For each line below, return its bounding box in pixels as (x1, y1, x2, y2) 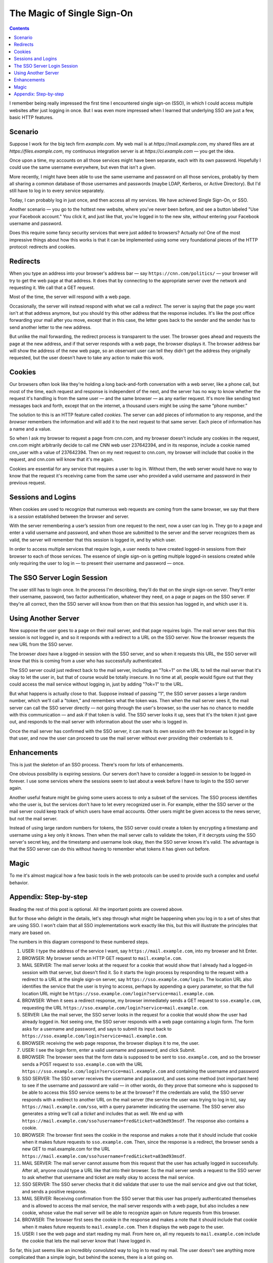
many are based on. (9, 930, 51, 936)
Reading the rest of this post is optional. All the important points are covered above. (9, 906, 184, 912)
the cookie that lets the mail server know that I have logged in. (22, 1238, 152, 1244)
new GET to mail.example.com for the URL (22, 1146, 111, 1152)
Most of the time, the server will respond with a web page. (9, 294, 131, 300)
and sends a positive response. (22, 1188, 87, 1194)
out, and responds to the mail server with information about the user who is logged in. (9, 719, 188, 725)
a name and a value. (9, 426, 52, 432)
